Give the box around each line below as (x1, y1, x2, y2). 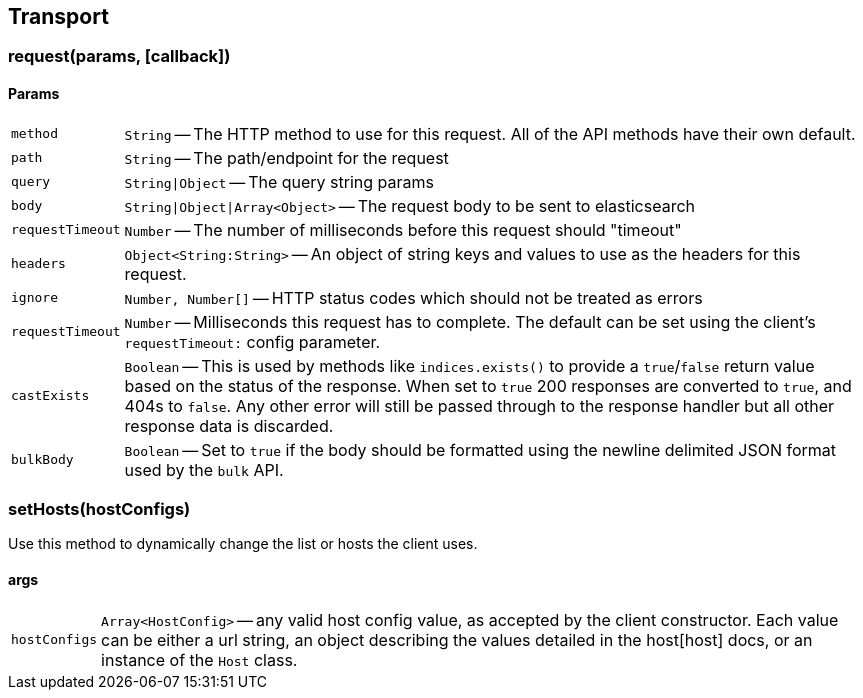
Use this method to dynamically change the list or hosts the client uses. (8, 535, 478, 553)
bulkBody (11, 452, 74, 468)
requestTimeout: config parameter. (124, 331, 381, 352)
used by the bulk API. (124, 459, 284, 480)
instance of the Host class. (101, 649, 298, 670)
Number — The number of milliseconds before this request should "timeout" (124, 219, 682, 240)
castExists (11, 388, 90, 404)
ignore (11, 290, 58, 306)
